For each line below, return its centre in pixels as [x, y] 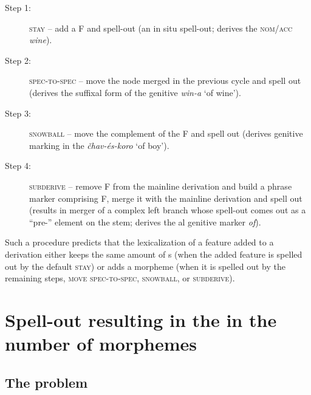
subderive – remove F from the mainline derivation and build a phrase [161, 186]
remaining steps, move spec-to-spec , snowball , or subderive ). [120, 278]
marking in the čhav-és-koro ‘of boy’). [99, 145]
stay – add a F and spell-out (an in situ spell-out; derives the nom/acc [161, 28]
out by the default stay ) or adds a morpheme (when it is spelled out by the [145, 266]
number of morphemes [101, 344]
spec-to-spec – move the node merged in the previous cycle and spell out [165, 81]
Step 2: [18, 60]
